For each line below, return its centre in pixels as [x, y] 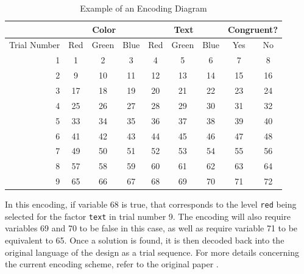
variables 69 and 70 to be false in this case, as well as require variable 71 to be [151, 228]
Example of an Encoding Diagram [143, 8]
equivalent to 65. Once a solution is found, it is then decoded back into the [145, 240]
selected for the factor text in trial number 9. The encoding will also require [148, 216]
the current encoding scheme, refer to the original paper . [112, 264]
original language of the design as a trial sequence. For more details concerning [152, 252]
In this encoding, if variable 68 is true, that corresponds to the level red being [151, 204]
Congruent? [253, 29]
